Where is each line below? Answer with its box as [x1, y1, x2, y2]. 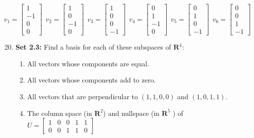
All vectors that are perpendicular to [27, 91, 138, 101]
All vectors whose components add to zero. [27, 75, 156, 85]
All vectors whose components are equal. [27, 58, 149, 68]
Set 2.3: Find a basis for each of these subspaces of [15, 42, 171, 52]
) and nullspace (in [103, 108, 160, 118]
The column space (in [27, 108, 92, 118]
